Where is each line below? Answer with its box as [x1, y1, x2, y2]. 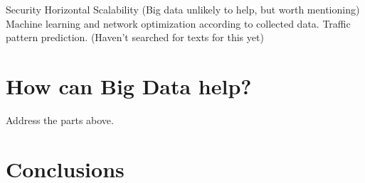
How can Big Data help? [6, 71, 252, 100]
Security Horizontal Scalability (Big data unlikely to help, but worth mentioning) [6, 2, 360, 16]
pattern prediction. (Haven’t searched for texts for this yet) [6, 30, 264, 45]
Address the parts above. [6, 112, 114, 127]
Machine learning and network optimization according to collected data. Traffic [6, 16, 351, 30]
